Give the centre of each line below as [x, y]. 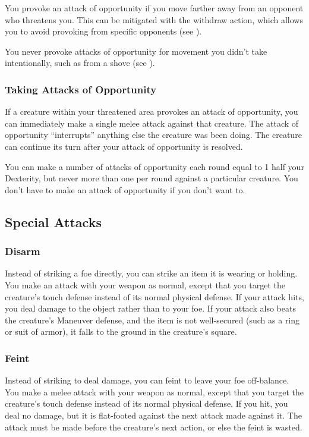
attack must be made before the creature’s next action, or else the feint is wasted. [154, 427]
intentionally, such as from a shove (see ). [80, 63]
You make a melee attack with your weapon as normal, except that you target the [154, 392]
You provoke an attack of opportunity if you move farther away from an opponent [154, 8]
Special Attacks [53, 221]
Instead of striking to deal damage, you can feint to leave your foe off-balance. [147, 380]
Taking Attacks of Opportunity [81, 89]
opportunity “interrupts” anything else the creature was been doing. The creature [153, 135]
